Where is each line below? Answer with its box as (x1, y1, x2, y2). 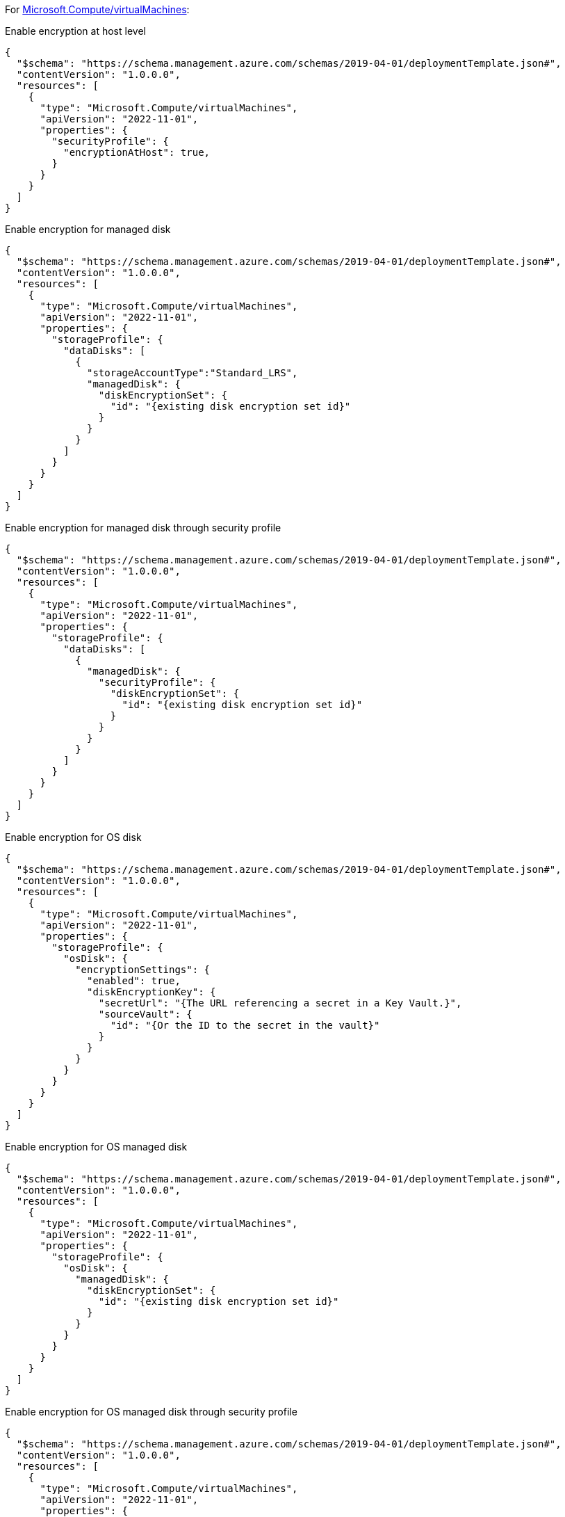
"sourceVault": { (98, 1009, 193, 1020)
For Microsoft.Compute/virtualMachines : (5, 3, 190, 15)
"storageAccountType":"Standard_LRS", (87, 367, 298, 378)
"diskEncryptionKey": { (87, 986, 216, 997)
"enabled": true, (87, 975, 181, 986)
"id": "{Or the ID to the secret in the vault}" (110, 1020, 380, 1031)
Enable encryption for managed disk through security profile (5, 522, 281, 533)
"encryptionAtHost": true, (63, 147, 211, 158)
